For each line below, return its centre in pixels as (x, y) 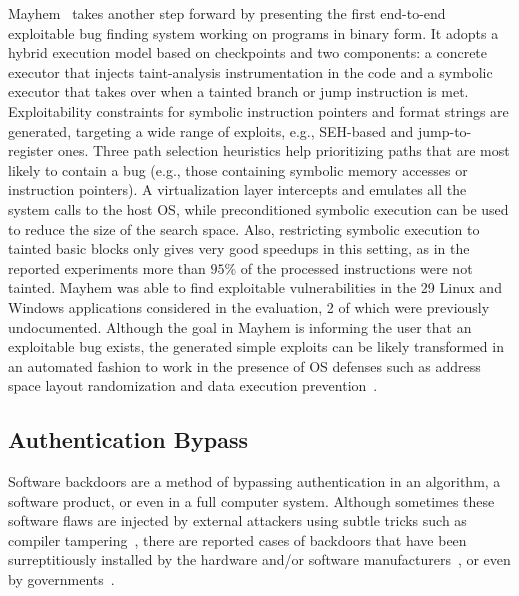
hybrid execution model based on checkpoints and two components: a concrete (248, 52)
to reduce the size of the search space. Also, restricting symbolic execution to (244, 228)
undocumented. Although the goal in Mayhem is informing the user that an (240, 326)
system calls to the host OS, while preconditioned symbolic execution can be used (258, 208)
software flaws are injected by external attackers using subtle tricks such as (237, 520)
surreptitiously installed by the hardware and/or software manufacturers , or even (259, 559)
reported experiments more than (107, 267)
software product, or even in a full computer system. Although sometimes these (251, 500)
